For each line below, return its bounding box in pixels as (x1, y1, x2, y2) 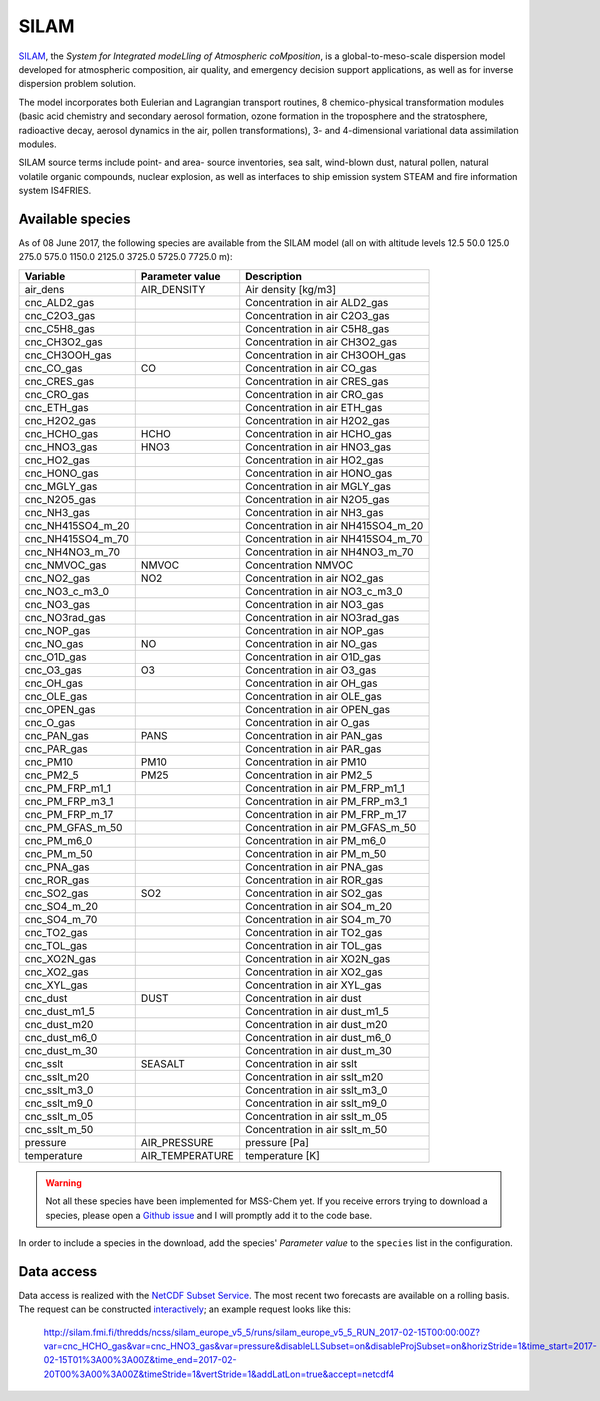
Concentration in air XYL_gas (245, 978, 382, 992)
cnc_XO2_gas (24, 965, 89, 979)
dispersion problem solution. (18, 78, 137, 90)
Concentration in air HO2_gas (245, 453, 384, 467)
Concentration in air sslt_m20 (245, 1070, 384, 1084)
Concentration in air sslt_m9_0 (245, 1096, 388, 1110)
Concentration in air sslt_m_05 (245, 1109, 388, 1123)
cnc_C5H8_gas (24, 321, 95, 335)
